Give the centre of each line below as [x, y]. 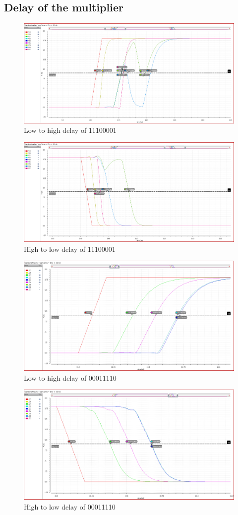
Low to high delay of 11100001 [70, 130]
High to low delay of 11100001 [70, 249]
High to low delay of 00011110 [70, 506]
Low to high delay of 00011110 [70, 377]
